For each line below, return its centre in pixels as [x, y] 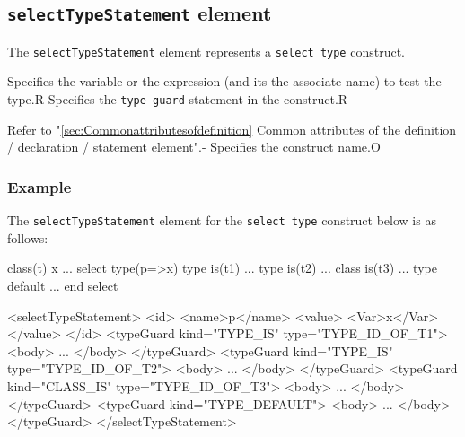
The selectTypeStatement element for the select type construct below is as [222, 220]
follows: [28, 237]
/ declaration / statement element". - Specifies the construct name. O [194, 147]
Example [39, 186]
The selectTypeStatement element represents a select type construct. [206, 51]
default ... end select [63, 285]
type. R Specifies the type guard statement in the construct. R [178, 99]
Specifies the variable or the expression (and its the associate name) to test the [224, 81]
